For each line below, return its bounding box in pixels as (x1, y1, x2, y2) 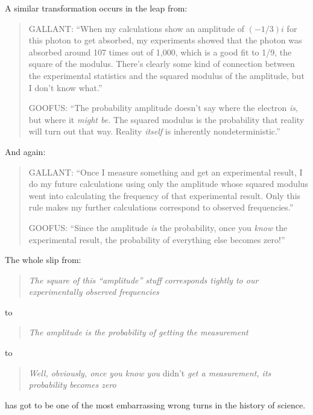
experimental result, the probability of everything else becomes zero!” (28, 233, 285, 246)
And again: (5, 145, 46, 157)
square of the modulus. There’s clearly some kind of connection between (28, 57, 295, 70)
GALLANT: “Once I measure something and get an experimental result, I (28, 165, 303, 178)
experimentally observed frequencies (28, 285, 159, 298)
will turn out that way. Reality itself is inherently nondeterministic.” (28, 125, 280, 138)
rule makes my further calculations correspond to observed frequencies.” (28, 201, 294, 214)
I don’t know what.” (28, 81, 103, 93)
